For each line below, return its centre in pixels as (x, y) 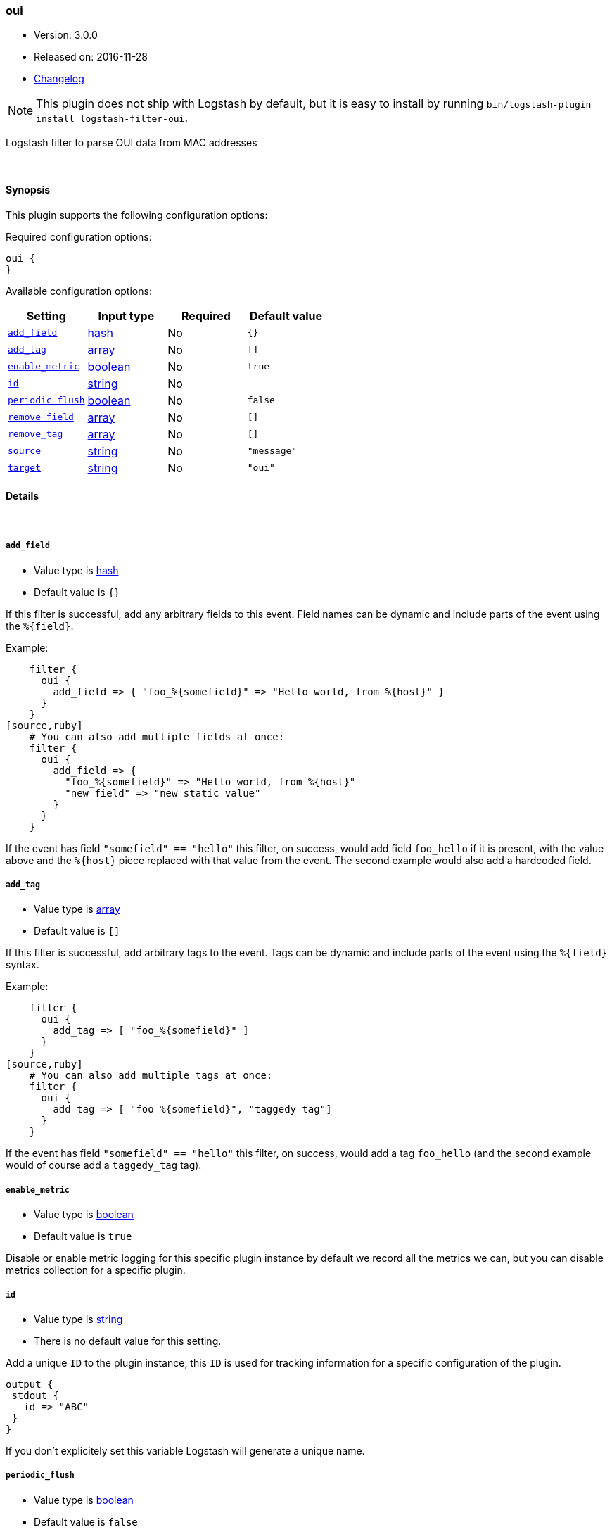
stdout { (35, 1395)
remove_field (41, 417)
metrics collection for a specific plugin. (96, 1270)
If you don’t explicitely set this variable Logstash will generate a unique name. (185, 1450)
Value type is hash (76, 570)
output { (30, 1384)
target (24, 468)
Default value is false (86, 1521)
